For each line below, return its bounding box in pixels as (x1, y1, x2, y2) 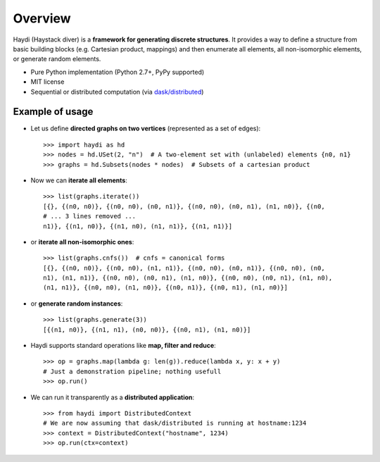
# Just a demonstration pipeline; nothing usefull (43, 367, 222, 375)
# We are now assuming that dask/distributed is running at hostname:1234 (43, 419, 307, 427)
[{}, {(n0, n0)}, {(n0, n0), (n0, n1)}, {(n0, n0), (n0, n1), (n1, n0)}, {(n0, (43, 202, 325, 211)
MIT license (30, 77, 65, 86)
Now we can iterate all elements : (30, 176, 128, 185)
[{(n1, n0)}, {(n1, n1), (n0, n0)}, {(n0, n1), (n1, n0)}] (43, 325, 251, 334)
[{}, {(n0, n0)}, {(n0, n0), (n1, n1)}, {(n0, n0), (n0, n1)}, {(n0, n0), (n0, (43, 264, 325, 272)
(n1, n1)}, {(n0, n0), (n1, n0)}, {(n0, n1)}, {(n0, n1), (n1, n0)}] (43, 284, 289, 292)
